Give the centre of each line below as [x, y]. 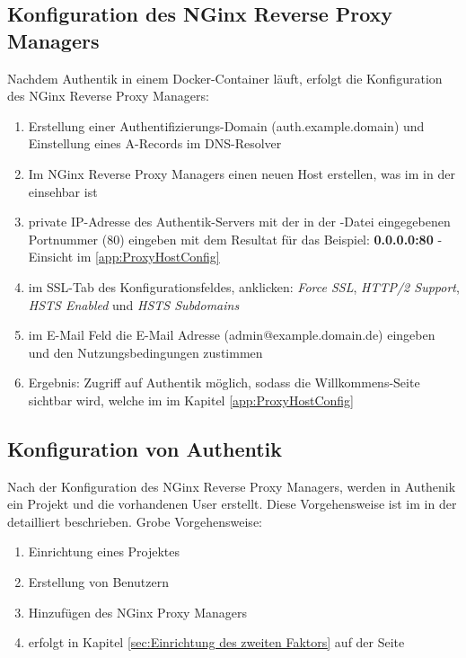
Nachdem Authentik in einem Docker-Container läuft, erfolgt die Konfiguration [225, 78]
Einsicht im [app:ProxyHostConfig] [124, 257]
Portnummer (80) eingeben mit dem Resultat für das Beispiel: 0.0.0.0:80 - [235, 239]
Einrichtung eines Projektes [104, 551]
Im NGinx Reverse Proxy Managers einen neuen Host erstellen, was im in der [242, 173]
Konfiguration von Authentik [145, 448]
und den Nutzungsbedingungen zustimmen [145, 352]
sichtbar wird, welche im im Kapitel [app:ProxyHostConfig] [191, 400]
